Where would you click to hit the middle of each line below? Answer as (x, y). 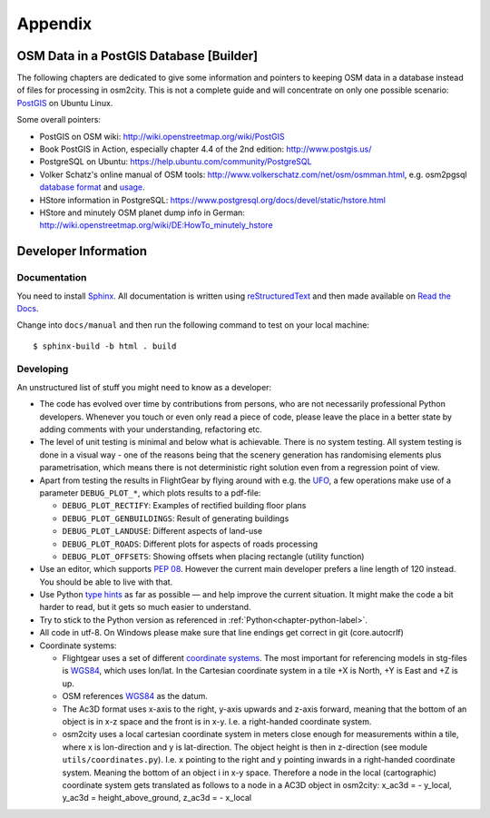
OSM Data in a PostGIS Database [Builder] (137, 56)
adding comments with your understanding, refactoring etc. (151, 429)
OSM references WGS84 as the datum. (135, 696)
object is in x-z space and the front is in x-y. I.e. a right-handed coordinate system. (217, 721)
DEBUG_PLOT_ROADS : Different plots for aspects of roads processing (190, 544)
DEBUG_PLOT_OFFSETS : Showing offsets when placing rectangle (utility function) (213, 556)
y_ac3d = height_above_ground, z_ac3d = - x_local (157, 798)
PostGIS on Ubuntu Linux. (65, 103)
